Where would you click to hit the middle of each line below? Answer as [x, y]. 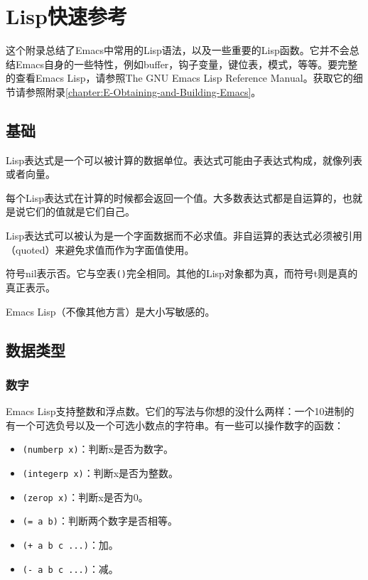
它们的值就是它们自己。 [80, 211]
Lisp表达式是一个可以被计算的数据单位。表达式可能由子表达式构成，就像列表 [184, 160]
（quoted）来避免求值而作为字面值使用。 [100, 249]
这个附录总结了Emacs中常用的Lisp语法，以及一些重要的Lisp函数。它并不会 [178, 50]
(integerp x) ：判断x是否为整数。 [101, 472]
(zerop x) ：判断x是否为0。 [85, 496]
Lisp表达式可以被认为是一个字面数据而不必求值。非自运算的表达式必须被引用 [184, 236]
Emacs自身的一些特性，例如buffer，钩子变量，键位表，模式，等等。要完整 [186, 64]
